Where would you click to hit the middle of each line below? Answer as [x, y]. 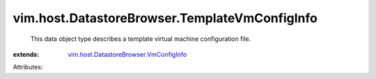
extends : [26, 54]
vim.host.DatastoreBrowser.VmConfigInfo [127, 54]
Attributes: [28, 67]
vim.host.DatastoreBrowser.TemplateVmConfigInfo [165, 18]
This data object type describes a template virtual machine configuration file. [141, 39]
